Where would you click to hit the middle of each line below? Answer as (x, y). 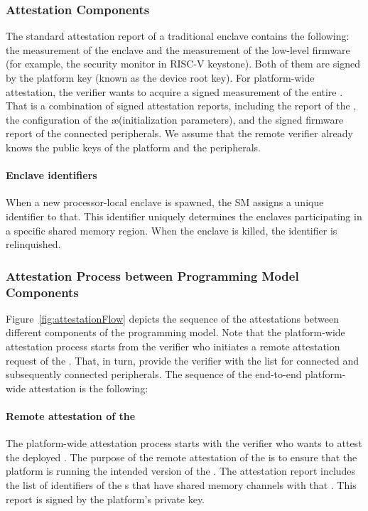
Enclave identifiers (52, 175)
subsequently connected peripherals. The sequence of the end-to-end (154, 374)
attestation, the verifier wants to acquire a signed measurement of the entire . (174, 91)
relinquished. (33, 244)
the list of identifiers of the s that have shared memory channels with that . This (181, 485)
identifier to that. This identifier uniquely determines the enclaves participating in (184, 216)
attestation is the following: (88, 388)
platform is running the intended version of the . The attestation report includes (181, 471)
